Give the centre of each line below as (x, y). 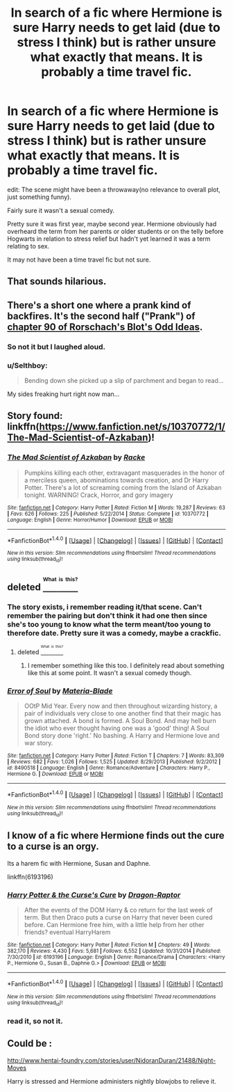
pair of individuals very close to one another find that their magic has (123, 713)
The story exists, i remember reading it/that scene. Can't (105, 607)
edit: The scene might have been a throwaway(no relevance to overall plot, (114, 189)
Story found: (35, 416)
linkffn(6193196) (30, 877)
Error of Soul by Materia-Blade (60, 690)
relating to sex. (28, 246)
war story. (38, 743)
